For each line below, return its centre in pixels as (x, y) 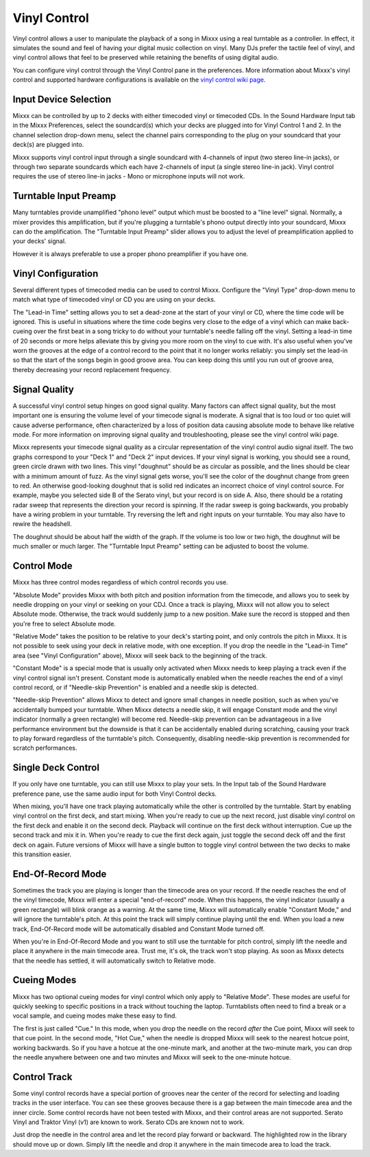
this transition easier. (42, 854)
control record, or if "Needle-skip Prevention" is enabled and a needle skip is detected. (135, 687)
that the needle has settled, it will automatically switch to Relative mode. (114, 961)
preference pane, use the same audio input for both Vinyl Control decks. (115, 794)
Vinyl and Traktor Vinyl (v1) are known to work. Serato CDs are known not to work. (128, 1122)
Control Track (42, 1077)
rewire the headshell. (42, 524)
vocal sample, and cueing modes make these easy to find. (95, 1016)
